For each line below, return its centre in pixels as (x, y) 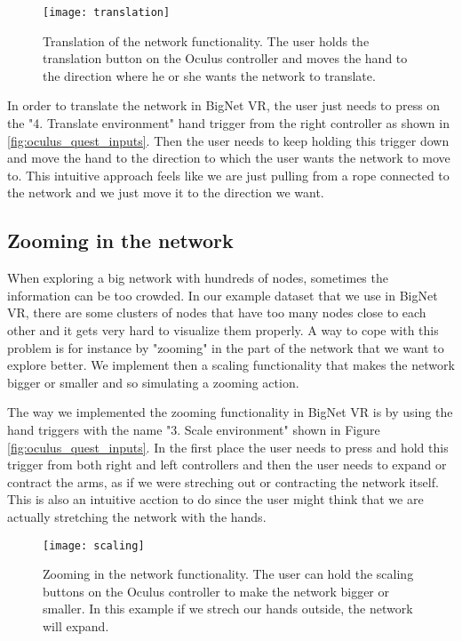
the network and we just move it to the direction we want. (166, 192)
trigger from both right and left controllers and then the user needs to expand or (227, 465)
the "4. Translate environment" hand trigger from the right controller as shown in (228, 123)
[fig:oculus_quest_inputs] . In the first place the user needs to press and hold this (228, 447)
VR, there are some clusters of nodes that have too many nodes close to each (217, 312)
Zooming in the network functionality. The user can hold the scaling (228, 574)
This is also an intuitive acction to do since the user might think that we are (215, 499)
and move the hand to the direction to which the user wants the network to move (229, 158)
